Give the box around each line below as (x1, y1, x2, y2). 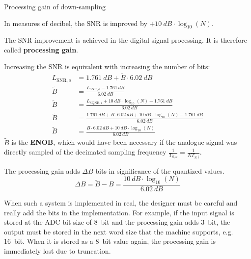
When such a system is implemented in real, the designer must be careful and (4, 198, 238, 208)
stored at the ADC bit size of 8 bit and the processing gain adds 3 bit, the (4, 217, 230, 227)
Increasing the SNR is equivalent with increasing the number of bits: (4, 61, 210, 71)
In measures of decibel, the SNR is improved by (4, 18, 147, 28)
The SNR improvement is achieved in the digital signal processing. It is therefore (4, 35, 247, 45)
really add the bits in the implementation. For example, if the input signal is (4, 207, 234, 217)
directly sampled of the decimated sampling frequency (4, 147, 167, 157)
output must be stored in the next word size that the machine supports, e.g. (4, 226, 233, 236)
